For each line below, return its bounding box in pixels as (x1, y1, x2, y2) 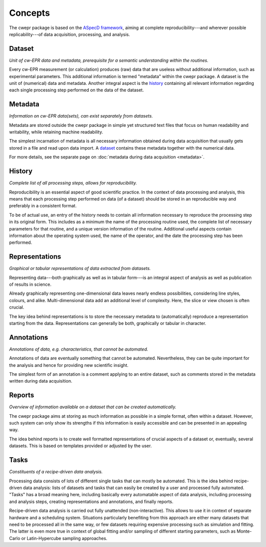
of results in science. (9, 281, 52, 287)
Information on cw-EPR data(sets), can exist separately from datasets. (9, 113, 153, 119)
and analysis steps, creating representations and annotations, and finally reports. (9, 499, 173, 505)
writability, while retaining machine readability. (9, 129, 103, 135)
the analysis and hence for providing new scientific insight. (9, 362, 129, 368)
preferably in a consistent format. (9, 203, 77, 209)
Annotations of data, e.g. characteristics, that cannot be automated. (9, 346, 148, 352)
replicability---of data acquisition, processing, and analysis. (9, 31, 130, 37)
